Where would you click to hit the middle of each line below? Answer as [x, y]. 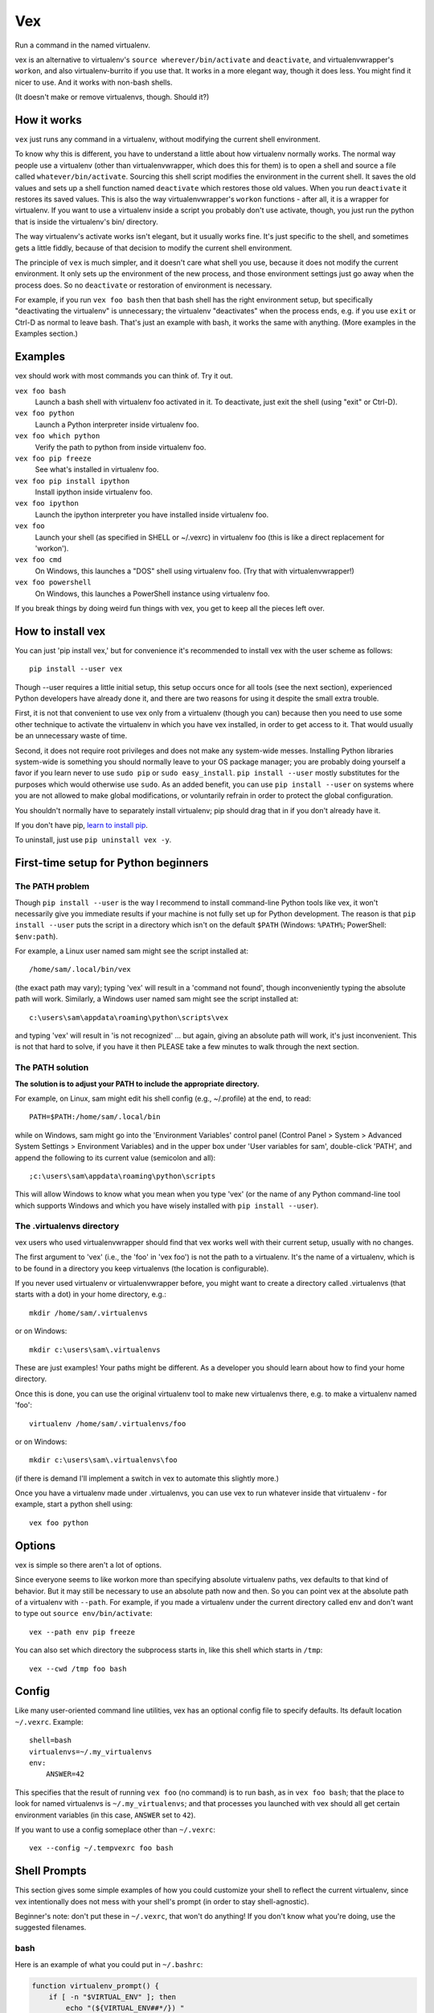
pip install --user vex [76, 669]
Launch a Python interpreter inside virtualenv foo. [117, 424]
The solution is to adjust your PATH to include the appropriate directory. [137, 1084]
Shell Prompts [51, 1871]
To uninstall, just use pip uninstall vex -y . [93, 840]
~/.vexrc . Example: [49, 1722]
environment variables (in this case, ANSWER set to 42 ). [105, 1815]
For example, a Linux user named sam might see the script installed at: [132, 951]
